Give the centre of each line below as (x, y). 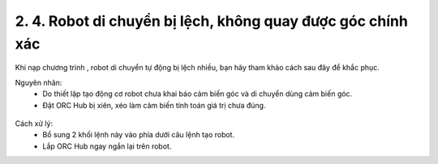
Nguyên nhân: (39, 82)
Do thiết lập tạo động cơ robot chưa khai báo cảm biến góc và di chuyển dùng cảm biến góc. (198, 94)
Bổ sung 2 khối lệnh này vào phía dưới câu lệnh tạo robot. (139, 135)
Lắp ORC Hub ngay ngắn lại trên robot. (107, 146)
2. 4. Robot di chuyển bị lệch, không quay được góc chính (212, 21)
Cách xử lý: (34, 123)
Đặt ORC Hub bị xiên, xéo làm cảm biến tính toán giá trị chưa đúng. (154, 105)
